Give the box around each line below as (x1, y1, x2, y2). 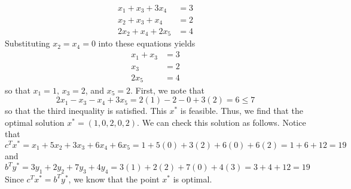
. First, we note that (130, 83, 205, 96)
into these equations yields (98, 37, 196, 49)
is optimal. (173, 172, 212, 185)
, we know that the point (68, 172, 160, 185)
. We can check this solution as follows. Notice (137, 116, 306, 128)
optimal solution (5, 116, 65, 128)
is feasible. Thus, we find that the (180, 104, 303, 117)
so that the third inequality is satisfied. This (5, 104, 167, 117)
